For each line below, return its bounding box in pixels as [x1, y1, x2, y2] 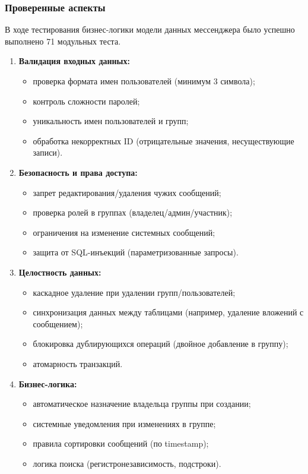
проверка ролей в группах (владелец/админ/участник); [33, 206, 233, 219]
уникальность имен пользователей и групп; [33, 115, 189, 127]
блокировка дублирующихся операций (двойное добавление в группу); [33, 337, 288, 350]
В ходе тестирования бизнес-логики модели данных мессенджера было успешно [5, 23, 295, 36]
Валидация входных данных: [18, 55, 131, 67]
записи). [33, 146, 63, 159]
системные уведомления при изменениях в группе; [33, 417, 216, 429]
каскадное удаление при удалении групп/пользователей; [33, 286, 236, 298]
